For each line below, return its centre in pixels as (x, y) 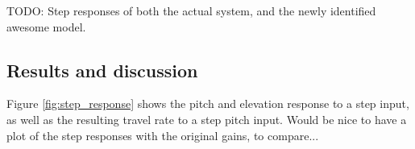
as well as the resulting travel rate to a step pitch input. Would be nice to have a (207, 119)
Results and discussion (102, 70)
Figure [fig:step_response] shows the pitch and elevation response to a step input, (208, 103)
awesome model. (46, 26)
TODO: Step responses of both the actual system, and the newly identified (191, 10)
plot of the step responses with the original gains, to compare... (163, 135)
